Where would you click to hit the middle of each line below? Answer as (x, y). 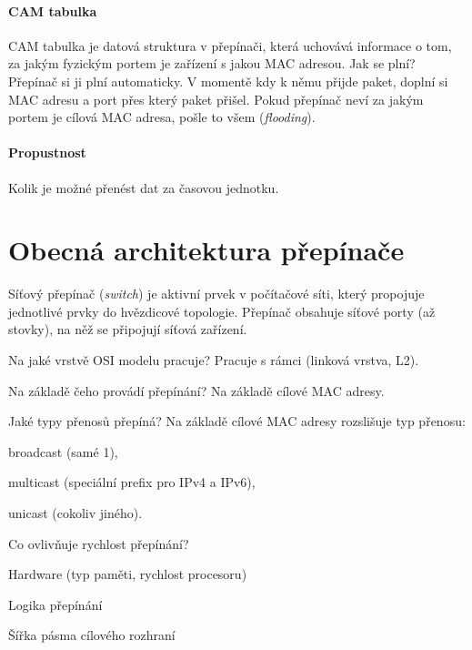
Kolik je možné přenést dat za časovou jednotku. (144, 187)
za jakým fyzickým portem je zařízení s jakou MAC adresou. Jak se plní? (212, 63)
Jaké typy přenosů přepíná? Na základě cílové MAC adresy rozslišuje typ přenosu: (237, 421)
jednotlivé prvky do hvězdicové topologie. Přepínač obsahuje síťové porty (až (222, 311)
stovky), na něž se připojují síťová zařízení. (128, 329)
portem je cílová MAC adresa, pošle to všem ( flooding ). (162, 117)
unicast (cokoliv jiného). (75, 513)
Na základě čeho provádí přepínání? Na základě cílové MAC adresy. (196, 390)
